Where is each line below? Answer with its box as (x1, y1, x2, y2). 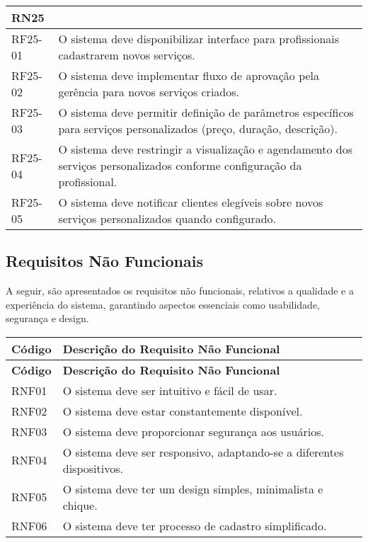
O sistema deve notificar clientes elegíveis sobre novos (58, 194, 323, 210)
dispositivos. (62, 459, 123, 476)
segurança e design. (6, 311, 89, 326)
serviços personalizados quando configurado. (58, 210, 277, 227)
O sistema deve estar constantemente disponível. (62, 402, 303, 419)
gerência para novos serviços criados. (58, 84, 239, 100)
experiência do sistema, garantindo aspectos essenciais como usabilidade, (6, 297, 320, 311)
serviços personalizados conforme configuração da (58, 157, 302, 173)
